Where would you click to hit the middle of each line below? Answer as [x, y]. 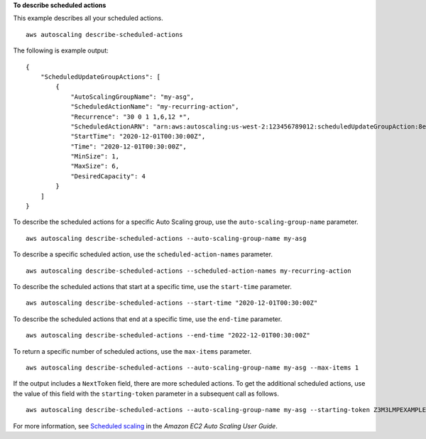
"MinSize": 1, [95, 157]
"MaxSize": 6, [95, 166]
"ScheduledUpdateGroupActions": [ [100, 77]
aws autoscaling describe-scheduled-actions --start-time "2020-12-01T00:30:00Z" [172, 303]
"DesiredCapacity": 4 [108, 176]
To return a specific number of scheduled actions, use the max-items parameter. [132, 351]
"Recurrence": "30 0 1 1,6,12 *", [131, 116]
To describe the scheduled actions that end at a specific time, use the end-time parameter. [148, 319]
